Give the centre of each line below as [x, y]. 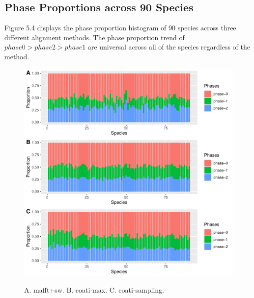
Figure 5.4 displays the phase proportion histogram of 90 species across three [120, 28]
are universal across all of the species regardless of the [169, 47]
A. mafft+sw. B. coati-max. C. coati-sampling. [94, 290]
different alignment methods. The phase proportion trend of [95, 37]
